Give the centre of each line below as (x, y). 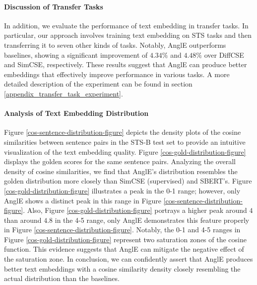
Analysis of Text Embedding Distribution (76, 113)
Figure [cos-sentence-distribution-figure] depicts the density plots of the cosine (123, 132)
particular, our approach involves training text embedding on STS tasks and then (128, 35)
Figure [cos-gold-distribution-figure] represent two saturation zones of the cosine (125, 239)
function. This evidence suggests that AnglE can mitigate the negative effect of (124, 249)
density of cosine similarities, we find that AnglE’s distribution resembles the (121, 171)
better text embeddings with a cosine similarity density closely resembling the (122, 268)
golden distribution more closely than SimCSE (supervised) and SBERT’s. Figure (128, 181)
